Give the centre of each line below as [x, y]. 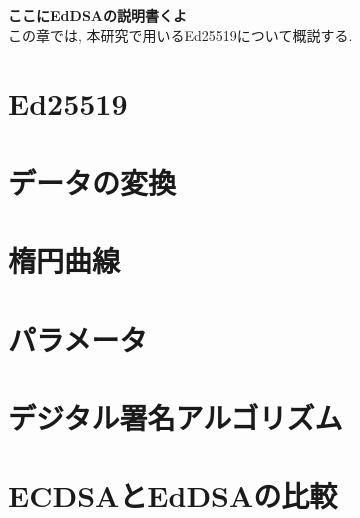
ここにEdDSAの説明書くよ [97, 15]
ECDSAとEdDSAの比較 [173, 495]
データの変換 [92, 181]
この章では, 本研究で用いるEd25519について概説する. [180, 34]
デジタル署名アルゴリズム [175, 416]
